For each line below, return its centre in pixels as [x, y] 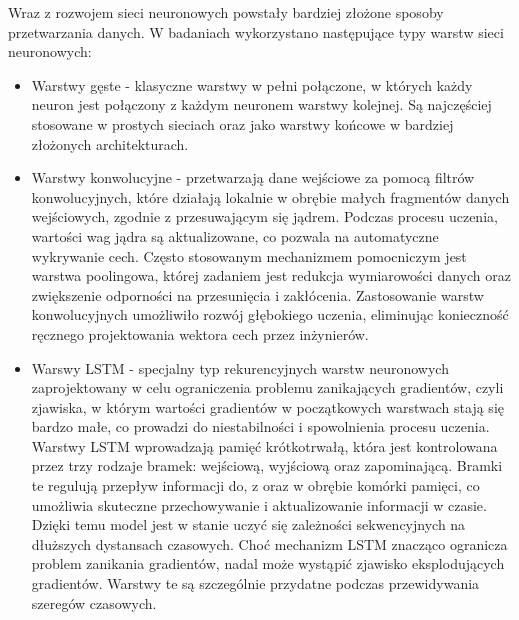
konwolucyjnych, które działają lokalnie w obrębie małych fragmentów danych [270, 196]
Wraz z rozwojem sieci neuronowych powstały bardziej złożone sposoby [226, 12]
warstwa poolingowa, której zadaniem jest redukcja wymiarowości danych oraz [271, 275]
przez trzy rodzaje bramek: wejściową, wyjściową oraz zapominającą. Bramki [267, 465]
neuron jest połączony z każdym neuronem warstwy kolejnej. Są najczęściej [261, 104]
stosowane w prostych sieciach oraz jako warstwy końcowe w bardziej [242, 123]
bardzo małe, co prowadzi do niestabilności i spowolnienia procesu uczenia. [260, 426]
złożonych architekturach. [110, 143]
